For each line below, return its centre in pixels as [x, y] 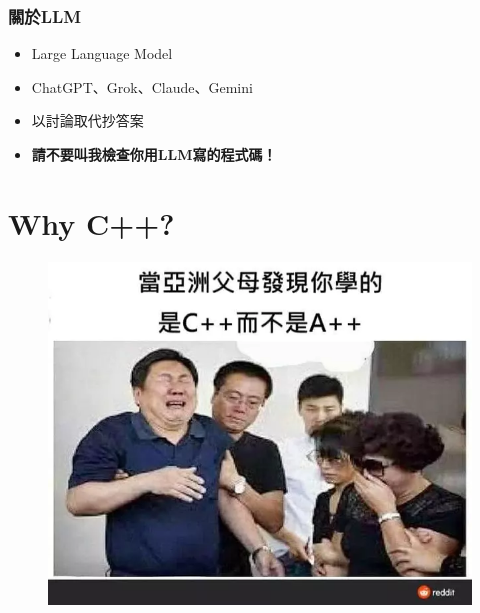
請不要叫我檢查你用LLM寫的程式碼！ [154, 154]
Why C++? [91, 222]
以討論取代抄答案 [87, 120]
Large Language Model [102, 53]
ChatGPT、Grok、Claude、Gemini [142, 86]
